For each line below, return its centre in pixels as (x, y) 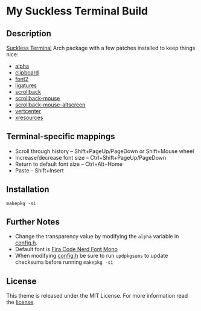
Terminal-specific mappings (61, 136)
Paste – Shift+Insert (40, 170)
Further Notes (33, 222)
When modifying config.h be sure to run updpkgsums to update (91, 256)
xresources (29, 117)
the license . (21, 302)
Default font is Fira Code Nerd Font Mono (66, 249)
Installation (28, 190)
